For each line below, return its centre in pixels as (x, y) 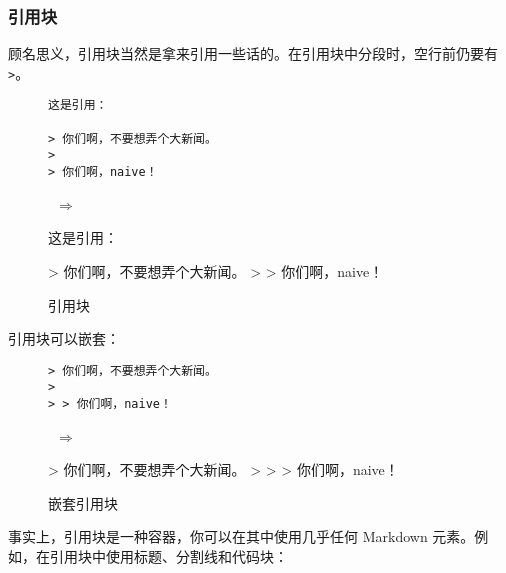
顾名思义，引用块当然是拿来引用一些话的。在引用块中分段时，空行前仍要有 (253, 53)
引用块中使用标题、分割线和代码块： (168, 556)
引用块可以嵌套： (64, 338)
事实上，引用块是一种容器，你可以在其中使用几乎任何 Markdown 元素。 (241, 536)
